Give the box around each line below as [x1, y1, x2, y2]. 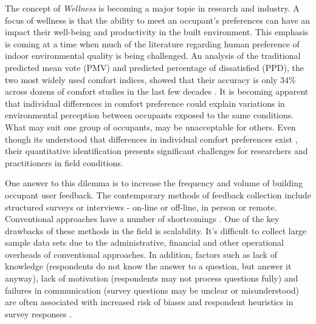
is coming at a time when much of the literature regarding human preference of [5, 37, 300, 50]
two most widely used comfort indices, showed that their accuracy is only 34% [5, 73, 296, 86]
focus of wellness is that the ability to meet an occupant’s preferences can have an [5, 13, 311, 26]
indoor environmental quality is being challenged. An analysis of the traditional [5, 49, 301, 62]
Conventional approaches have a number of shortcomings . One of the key [5, 212, 280, 225]
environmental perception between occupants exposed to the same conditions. [5, 109, 294, 121]
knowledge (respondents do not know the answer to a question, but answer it [5, 260, 292, 272]
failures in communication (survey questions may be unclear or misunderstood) [5, 283, 300, 296]
